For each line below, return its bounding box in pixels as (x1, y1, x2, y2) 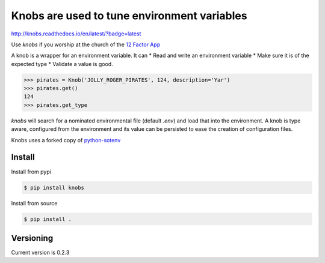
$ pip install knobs (23, 184, 84, 191)
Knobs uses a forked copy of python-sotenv (11, 136, 121, 144)
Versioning (11, 233, 54, 243)
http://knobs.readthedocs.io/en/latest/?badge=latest (11, 30, 141, 37)
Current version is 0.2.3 (11, 249, 70, 256)
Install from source (11, 199, 58, 207)
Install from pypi (11, 168, 51, 175)
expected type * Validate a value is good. (11, 60, 114, 67)
